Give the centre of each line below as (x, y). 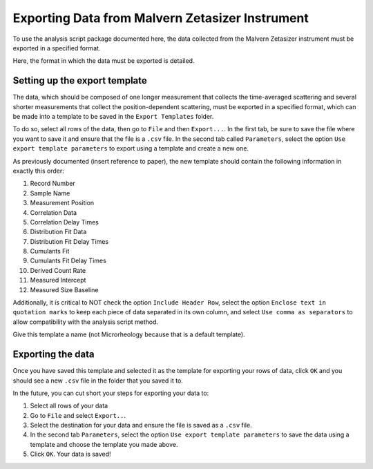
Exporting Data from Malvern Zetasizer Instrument (161, 18)
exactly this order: (39, 171)
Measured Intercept (58, 280)
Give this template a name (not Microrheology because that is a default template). (129, 334)
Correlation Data (54, 212)
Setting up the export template (80, 80)
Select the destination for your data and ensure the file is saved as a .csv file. (141, 425)
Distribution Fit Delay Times (69, 241)
